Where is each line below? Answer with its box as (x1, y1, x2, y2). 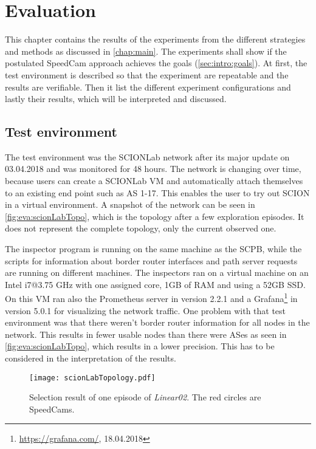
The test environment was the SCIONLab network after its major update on (5, 150, 290, 163)
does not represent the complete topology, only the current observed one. (5, 222, 276, 235)
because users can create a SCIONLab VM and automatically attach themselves (5, 174, 303, 187)
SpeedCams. (29, 402, 75, 415)
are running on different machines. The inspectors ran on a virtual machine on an (5, 266, 309, 279)
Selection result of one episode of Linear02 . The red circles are (29, 391, 261, 403)
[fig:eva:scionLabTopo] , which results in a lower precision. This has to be (5, 340, 275, 352)
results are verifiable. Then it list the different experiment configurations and (5, 80, 291, 93)
